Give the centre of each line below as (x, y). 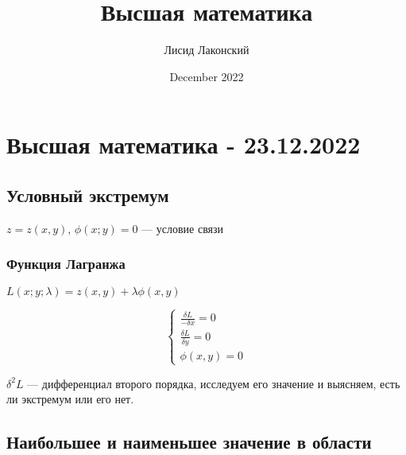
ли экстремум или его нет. (70, 399)
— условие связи (183, 228)
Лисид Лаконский (207, 50)
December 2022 (207, 76)
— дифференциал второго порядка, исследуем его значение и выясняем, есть (214, 383)
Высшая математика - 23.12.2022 (184, 144)
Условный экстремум (88, 194)
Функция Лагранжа (66, 264)
